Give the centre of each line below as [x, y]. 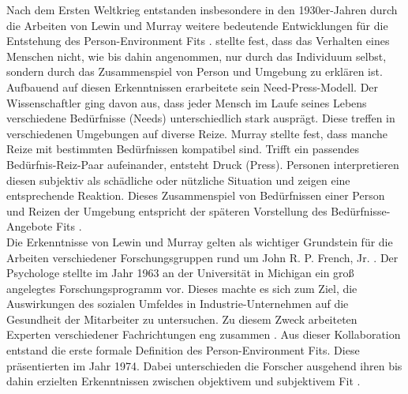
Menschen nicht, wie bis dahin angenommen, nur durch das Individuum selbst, [197, 56]
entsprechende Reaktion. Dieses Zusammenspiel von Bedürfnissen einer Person [196, 195]
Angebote [30, 226]
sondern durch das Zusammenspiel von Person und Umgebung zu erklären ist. [195, 71]
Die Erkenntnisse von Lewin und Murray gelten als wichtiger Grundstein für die [200, 241]
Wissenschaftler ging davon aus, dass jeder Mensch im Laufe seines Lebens [187, 102]
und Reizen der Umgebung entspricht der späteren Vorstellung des [167, 210]
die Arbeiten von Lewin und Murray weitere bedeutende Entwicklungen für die [197, 25]
